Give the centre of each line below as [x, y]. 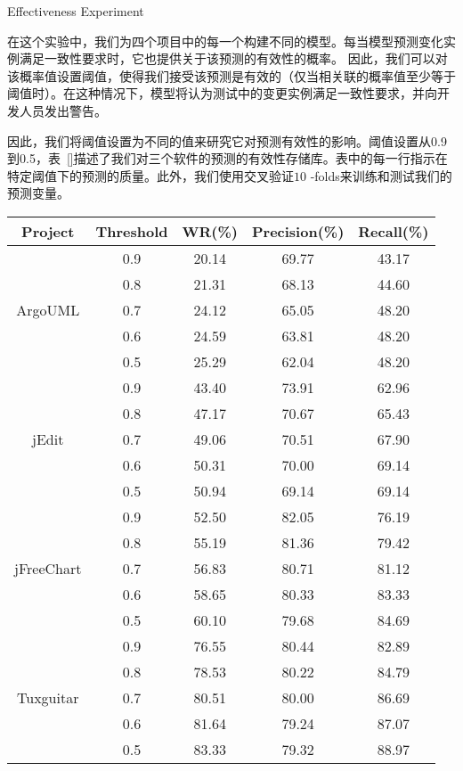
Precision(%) [298, 231]
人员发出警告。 [63, 110]
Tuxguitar [48, 697]
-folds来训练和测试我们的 [381, 175]
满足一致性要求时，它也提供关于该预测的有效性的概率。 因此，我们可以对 [233, 58]
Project [48, 231]
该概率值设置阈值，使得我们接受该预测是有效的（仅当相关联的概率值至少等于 [231, 75]
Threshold [132, 231]
